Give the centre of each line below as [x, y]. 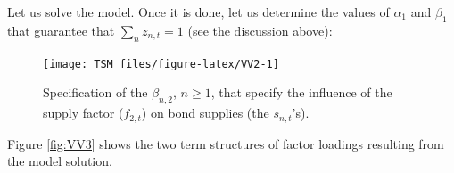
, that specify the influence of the [301, 92]
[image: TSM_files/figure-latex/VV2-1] [161, 64]
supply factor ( [83, 113]
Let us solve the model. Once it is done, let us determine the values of [198, 12]
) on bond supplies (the [205, 113]
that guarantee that [61, 30]
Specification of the [95, 92]
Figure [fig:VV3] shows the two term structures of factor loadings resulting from [226, 143]
